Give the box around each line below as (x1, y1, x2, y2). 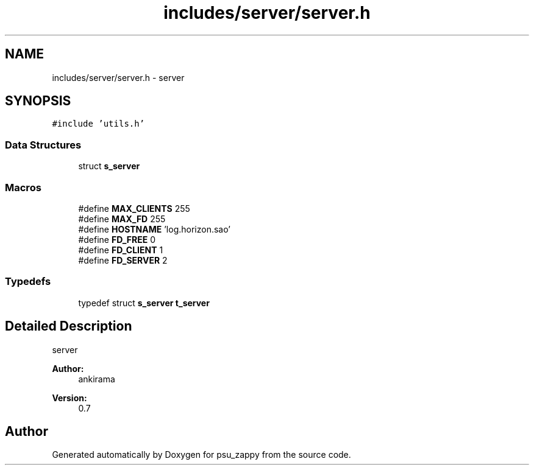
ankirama (78, 373, 115, 384)
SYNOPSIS (5, 93, 71, 109)
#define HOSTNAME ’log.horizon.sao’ (78, 223, 230, 234)
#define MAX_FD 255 (78, 213, 166, 224)
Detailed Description (5, 318, 132, 334)
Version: (52, 392, 87, 403)
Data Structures (5, 138, 82, 151)
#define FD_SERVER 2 (78, 254, 168, 265)
